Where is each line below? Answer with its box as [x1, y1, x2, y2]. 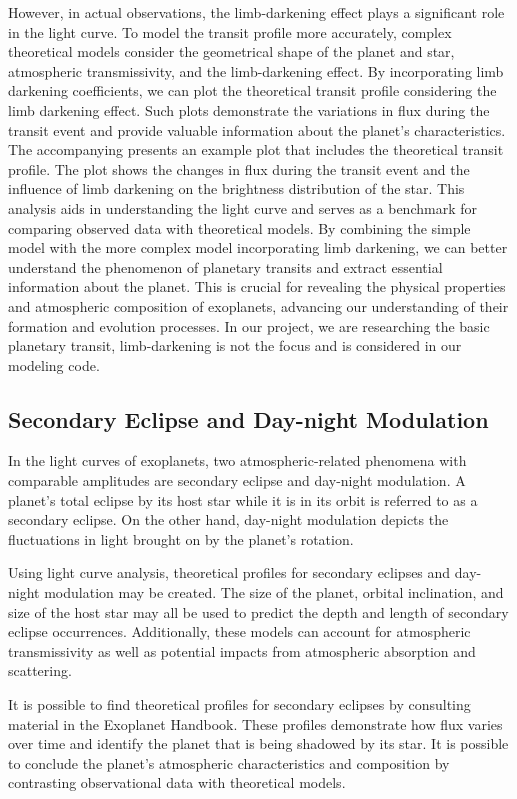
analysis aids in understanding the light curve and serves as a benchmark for [8, 197, 477, 218]
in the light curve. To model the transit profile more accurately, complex [8, 21, 452, 42]
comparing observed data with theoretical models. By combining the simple [8, 217, 471, 238]
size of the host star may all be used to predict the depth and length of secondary [8, 601, 509, 622]
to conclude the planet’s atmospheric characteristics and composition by [8, 752, 450, 773]
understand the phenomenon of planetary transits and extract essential [8, 256, 443, 277]
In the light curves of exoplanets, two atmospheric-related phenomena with [8, 450, 467, 471]
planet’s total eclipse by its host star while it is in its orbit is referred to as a [8, 489, 478, 510]
